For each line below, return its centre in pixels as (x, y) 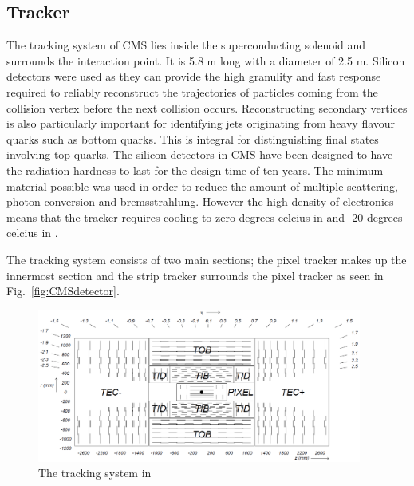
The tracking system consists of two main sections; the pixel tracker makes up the (207, 259)
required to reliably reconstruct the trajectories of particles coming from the (192, 91)
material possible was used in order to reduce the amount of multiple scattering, (202, 186)
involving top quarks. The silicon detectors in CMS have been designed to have (200, 154)
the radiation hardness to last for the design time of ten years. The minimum (195, 170)
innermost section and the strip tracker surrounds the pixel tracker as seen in (195, 275)
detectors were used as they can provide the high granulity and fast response (194, 76)
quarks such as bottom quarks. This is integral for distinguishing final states (193, 138)
